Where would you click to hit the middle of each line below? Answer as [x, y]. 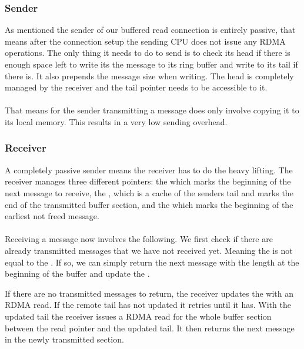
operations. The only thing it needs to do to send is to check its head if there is [148, 53]
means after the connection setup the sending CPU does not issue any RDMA [145, 41]
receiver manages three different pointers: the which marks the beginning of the [148, 181]
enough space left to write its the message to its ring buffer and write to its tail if [151, 64]
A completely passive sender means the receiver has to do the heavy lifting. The [149, 170]
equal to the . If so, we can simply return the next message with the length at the [152, 262]
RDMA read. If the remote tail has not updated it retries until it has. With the [148, 305]
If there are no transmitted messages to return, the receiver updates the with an [149, 293]
